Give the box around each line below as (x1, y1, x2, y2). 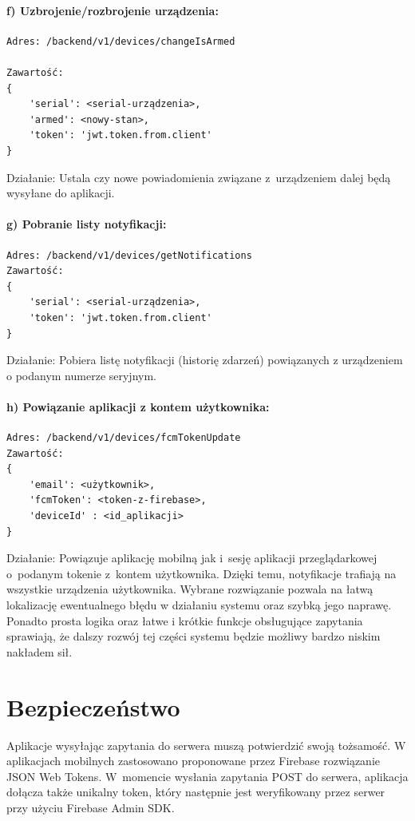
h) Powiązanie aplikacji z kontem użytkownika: (6, 398, 270, 414)
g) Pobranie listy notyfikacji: (6, 216, 167, 232)
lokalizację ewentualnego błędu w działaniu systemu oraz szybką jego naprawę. (6, 597, 392, 613)
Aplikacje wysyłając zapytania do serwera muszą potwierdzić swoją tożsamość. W (6, 736, 406, 753)
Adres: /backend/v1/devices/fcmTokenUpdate (6, 432, 241, 444)
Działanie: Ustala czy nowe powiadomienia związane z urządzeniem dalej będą (6, 169, 391, 185)
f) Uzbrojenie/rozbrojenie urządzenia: (6, 2, 219, 18)
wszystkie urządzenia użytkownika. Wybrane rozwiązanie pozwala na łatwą (6, 581, 373, 597)
